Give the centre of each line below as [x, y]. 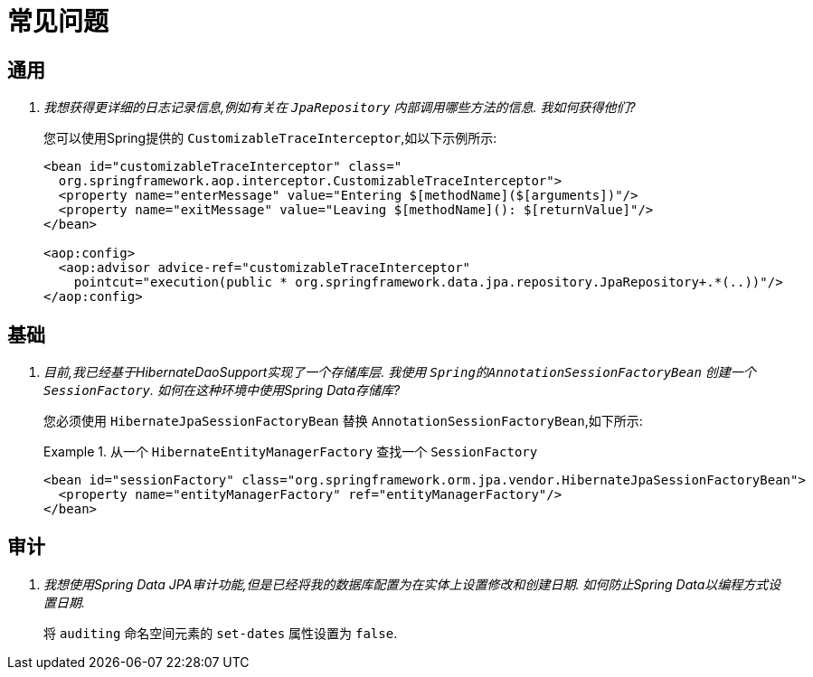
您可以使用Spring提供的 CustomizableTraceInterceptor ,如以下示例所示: [270, 138]
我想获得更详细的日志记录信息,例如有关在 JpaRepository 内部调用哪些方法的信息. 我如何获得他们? [340, 108]
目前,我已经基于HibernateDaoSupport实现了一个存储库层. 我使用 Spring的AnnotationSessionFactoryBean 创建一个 [400, 372]
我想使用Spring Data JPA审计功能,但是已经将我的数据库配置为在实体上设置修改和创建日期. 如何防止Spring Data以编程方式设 [412, 584]
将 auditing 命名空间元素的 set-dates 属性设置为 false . [221, 633]
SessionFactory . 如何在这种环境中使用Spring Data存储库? [222, 390]
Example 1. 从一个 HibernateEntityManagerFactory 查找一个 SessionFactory [291, 452]
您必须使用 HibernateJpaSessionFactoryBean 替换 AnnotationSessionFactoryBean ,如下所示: [343, 421]
